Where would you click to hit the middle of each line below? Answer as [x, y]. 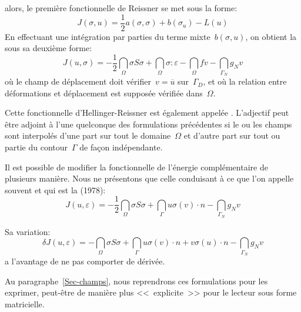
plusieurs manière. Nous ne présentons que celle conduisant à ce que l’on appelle [149, 178]
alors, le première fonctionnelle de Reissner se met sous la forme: [121, 8]
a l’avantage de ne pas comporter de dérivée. [85, 261]
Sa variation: [28, 231]
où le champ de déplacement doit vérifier [78, 81]
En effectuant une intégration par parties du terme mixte [108, 36]
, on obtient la [271, 36]
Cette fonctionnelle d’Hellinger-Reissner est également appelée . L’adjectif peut [147, 113]
